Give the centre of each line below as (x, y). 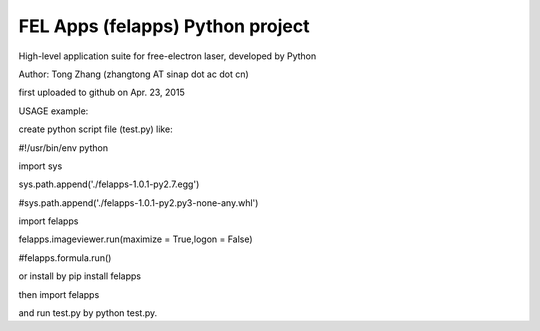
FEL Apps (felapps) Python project (164, 26)
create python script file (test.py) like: (96, 129)
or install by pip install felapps (80, 276)
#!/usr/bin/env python (63, 147)
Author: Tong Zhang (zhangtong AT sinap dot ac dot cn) (133, 74)
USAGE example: (53, 111)
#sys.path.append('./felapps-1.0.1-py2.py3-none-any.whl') (138, 202)
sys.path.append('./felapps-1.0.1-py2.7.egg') (109, 184)
